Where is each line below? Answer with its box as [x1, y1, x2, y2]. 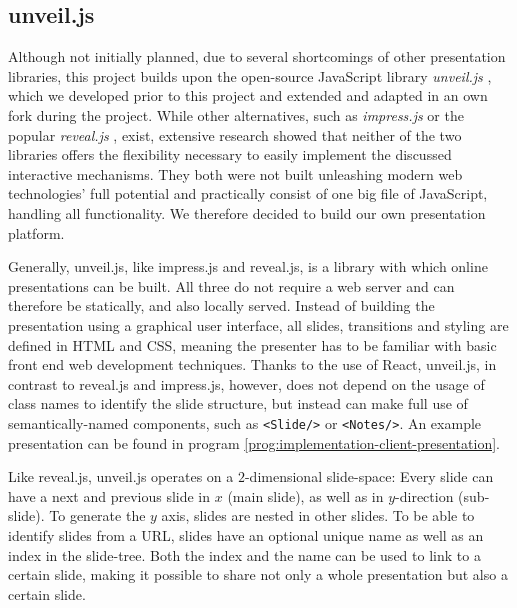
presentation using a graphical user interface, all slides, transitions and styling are [8, 314, 509, 335]
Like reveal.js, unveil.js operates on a [8, 466, 234, 487]
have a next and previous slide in [8, 485, 211, 506]
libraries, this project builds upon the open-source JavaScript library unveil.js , [8, 65, 492, 86]
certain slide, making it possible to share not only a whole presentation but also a [8, 564, 508, 585]
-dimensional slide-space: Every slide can [244, 466, 494, 487]
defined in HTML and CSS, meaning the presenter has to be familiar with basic [8, 334, 497, 355]
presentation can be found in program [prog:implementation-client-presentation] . [8, 432, 500, 453]
